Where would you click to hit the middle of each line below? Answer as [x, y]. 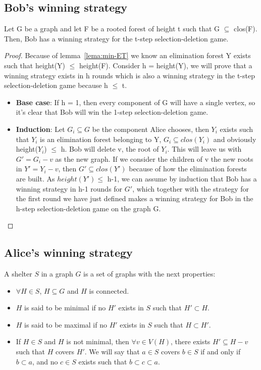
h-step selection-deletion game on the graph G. [88, 208]
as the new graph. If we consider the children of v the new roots [154, 158]
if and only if [221, 352]
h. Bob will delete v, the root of [110, 149]
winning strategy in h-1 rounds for [69, 188]
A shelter [18, 274]
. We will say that [112, 352]
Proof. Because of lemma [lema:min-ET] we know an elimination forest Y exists [127, 55]
